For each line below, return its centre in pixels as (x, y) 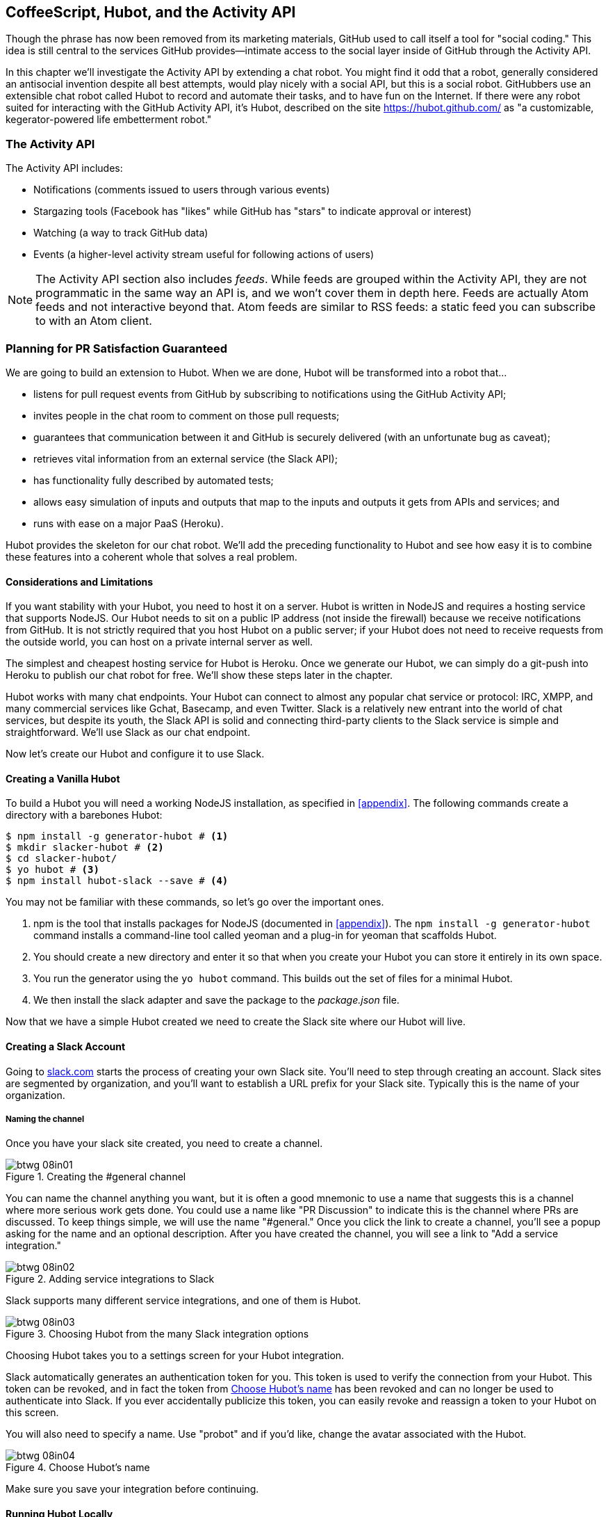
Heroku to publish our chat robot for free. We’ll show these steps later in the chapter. (199, 675)
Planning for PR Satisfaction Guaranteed (117, 348)
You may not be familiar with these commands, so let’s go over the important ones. (195, 902)
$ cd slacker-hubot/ (61, 859)
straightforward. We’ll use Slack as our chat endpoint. (128, 732)
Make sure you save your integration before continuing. (132, 1489)
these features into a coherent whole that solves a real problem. (151, 556)
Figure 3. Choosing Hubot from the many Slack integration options (157, 1334)
